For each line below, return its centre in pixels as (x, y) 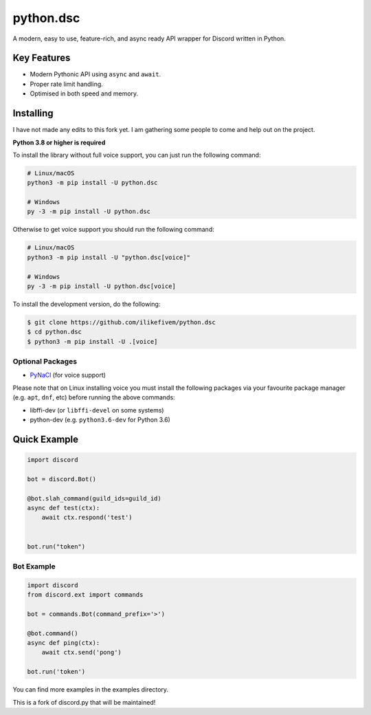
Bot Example (34, 566)
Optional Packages (45, 362)
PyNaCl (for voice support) (68, 375)
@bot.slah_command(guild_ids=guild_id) (94, 498)
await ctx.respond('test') (87, 518)
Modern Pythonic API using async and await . (95, 74)
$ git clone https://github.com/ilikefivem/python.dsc (121, 322)
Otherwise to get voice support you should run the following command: (113, 230)
